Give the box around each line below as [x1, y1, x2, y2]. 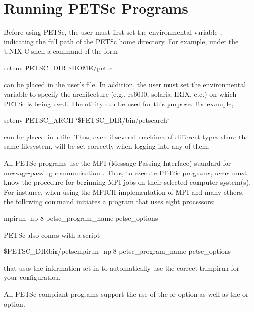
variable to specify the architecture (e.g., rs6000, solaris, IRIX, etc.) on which [4, 89, 237, 99]
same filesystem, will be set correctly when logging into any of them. [4, 141, 210, 151]
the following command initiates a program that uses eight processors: [4, 196, 215, 207]
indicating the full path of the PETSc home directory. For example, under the [4, 36, 239, 46]
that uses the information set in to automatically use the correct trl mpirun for [4, 262, 240, 273]
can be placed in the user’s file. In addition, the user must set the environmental [4, 79, 246, 89]
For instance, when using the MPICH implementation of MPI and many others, [4, 186, 244, 197]
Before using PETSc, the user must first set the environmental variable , [4, 27, 222, 37]
